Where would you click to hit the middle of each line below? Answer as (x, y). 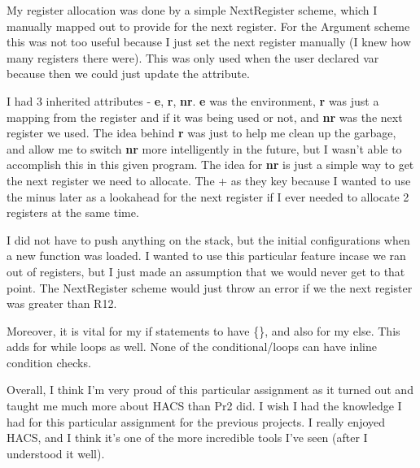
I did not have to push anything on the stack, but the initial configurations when (208, 239)
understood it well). (56, 453)
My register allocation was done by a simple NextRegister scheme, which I (192, 10)
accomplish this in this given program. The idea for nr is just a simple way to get (210, 165)
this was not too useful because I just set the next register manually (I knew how (209, 42)
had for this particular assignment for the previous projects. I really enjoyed (196, 421)
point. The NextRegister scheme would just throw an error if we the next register (210, 287)
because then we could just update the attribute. (128, 74)
